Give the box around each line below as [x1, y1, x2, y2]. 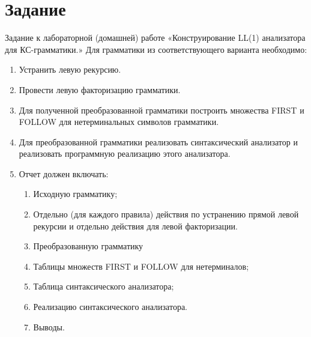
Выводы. [33, 320, 65, 333]
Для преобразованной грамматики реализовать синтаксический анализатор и [19, 135, 298, 148]
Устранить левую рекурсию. [19, 63, 121, 76]
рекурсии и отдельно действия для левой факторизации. [33, 219, 238, 232]
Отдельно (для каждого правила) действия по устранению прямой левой [33, 208, 299, 220]
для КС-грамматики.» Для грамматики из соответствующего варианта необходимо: [5, 43, 307, 55]
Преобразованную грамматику [33, 240, 143, 252]
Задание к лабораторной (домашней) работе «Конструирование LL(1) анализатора [5, 31, 306, 44]
